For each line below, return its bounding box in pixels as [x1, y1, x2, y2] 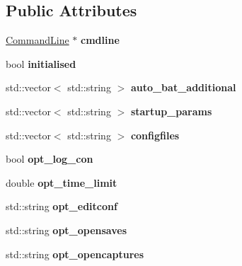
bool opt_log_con [6, 151, 93, 166]
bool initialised [6, 56, 76, 71]
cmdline [81, 33, 120, 47]
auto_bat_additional [130, 80, 236, 95]
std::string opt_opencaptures [6, 246, 144, 261]
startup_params [130, 103, 212, 118]
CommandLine [6, 33, 69, 47]
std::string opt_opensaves [6, 222, 127, 237]
